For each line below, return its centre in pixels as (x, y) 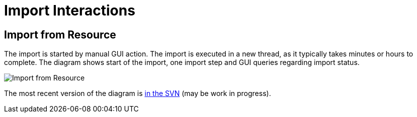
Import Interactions (70, 10)
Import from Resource (60, 34)
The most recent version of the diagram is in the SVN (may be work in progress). (138, 93)
